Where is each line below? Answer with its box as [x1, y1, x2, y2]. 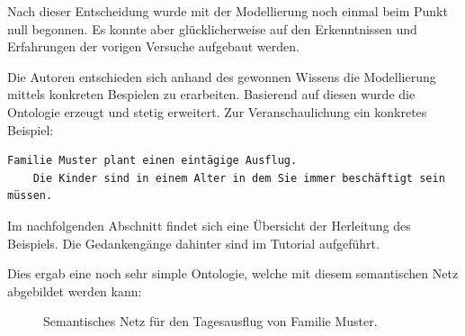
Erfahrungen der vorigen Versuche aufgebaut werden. [7, 37, 300, 56]
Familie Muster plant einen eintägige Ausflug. [7, 154, 298, 168]
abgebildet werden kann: [7, 281, 142, 300]
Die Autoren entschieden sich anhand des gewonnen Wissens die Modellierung [7, 67, 436, 86]
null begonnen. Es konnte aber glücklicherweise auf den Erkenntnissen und [7, 19, 417, 38]
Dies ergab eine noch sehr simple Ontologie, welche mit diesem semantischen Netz [7, 264, 459, 283]
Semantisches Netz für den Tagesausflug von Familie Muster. [43, 312, 378, 331]
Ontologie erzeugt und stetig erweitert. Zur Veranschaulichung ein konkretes [7, 102, 427, 121]
